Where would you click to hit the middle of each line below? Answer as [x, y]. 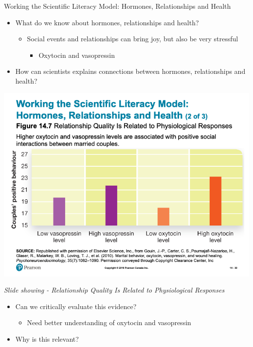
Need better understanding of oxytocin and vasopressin [109, 322]
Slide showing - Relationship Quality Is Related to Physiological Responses [114, 290]
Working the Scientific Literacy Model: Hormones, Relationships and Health [117, 6]
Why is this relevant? [47, 338]
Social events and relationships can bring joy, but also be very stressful [133, 39]
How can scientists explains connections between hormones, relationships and [130, 71]
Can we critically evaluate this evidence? [76, 306]
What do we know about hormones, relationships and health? [107, 22]
